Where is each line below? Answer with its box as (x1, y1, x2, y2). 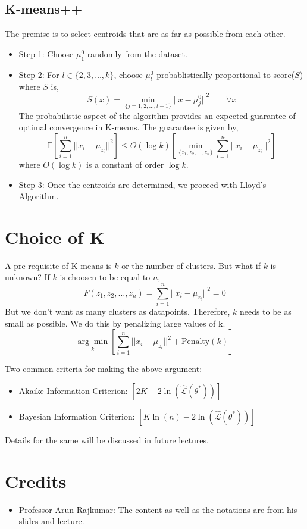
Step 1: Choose (18, 47, 74, 60)
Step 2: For (18, 68, 59, 80)
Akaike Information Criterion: (18, 384, 128, 396)
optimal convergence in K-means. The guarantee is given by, (18, 121, 239, 133)
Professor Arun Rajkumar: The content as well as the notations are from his (18, 503, 297, 515)
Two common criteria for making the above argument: (5, 362, 202, 375)
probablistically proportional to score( (156, 68, 295, 80)
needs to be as (239, 305, 292, 318)
